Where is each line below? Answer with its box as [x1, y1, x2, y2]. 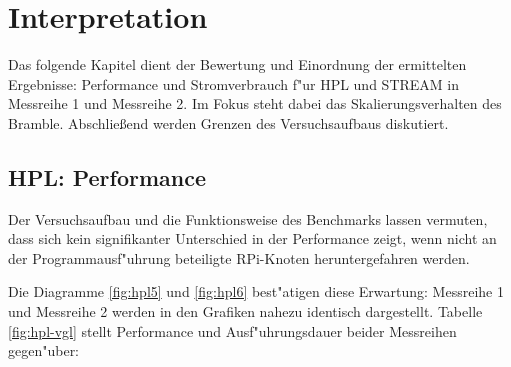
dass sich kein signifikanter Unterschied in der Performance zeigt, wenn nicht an [8, 228, 497, 249]
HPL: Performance [8, 161, 207, 192]
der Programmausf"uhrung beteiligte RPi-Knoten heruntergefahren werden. [8, 247, 470, 268]
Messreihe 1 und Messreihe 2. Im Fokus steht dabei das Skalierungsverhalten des [8, 93, 502, 114]
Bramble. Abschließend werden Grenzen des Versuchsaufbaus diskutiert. [8, 112, 449, 133]
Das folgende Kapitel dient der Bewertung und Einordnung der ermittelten [8, 54, 467, 75]
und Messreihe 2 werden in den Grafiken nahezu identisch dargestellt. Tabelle [8, 301, 483, 322]
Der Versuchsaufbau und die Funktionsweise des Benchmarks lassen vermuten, [8, 208, 488, 229]
